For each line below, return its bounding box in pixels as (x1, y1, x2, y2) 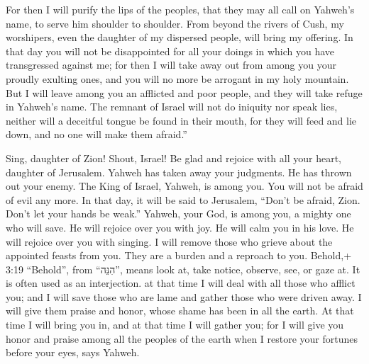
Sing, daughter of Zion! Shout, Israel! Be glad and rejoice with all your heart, (6, 150, 342, 165)
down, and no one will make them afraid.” (6, 127, 187, 142)
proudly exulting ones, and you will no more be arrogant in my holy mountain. (6, 71, 349, 86)
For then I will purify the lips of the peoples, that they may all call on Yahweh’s (6, 2, 355, 16)
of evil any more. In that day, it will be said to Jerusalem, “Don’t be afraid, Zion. (6, 192, 360, 207)
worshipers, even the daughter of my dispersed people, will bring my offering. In (6, 30, 353, 45)
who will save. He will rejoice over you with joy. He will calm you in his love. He (6, 220, 354, 234)
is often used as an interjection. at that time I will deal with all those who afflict (6, 275, 356, 290)
